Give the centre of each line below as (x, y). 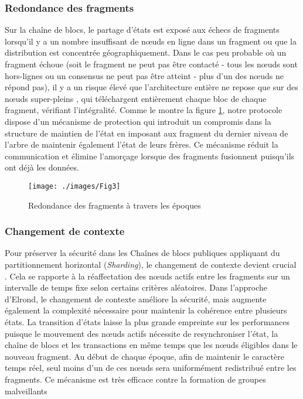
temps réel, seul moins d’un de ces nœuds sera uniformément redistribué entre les (151, 368)
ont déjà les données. (42, 167)
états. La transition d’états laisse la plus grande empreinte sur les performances (147, 321)
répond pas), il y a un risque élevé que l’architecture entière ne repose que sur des (151, 87)
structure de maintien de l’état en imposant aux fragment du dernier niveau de (147, 133)
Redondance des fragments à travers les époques (115, 205)
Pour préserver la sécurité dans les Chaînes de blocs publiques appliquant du (142, 253)
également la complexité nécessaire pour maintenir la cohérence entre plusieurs (146, 310)
